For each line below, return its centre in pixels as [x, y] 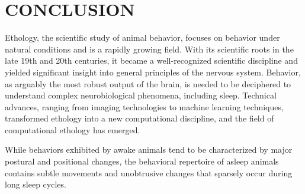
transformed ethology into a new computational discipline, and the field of [139, 118]
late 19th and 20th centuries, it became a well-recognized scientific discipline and [151, 60]
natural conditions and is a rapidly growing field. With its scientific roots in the [149, 49]
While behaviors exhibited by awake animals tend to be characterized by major [149, 149]
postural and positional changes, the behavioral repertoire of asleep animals [142, 161]
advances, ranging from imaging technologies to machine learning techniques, [144, 106]
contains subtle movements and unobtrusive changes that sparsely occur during [149, 172]
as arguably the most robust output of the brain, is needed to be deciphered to [148, 83]
